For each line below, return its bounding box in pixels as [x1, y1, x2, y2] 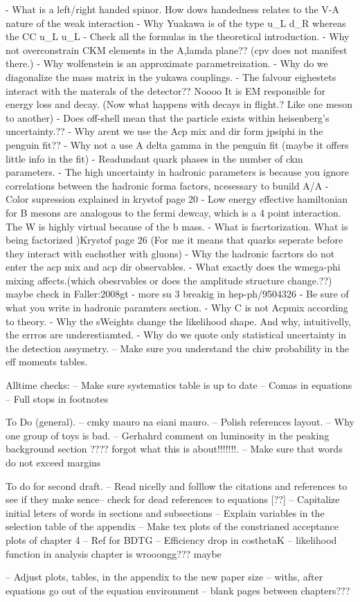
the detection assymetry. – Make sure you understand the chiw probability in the [6, 340, 350, 355]
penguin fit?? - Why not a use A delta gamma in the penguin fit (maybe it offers [6, 137, 349, 152]
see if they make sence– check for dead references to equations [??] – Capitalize [6, 492, 340, 507]
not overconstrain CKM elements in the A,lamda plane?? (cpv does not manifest [6, 42, 348, 57]
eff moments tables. [6, 354, 88, 369]
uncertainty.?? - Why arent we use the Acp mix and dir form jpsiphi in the [6, 124, 323, 138]
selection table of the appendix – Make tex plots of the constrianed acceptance [6, 519, 339, 533]
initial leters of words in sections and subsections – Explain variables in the [6, 505, 325, 520]
